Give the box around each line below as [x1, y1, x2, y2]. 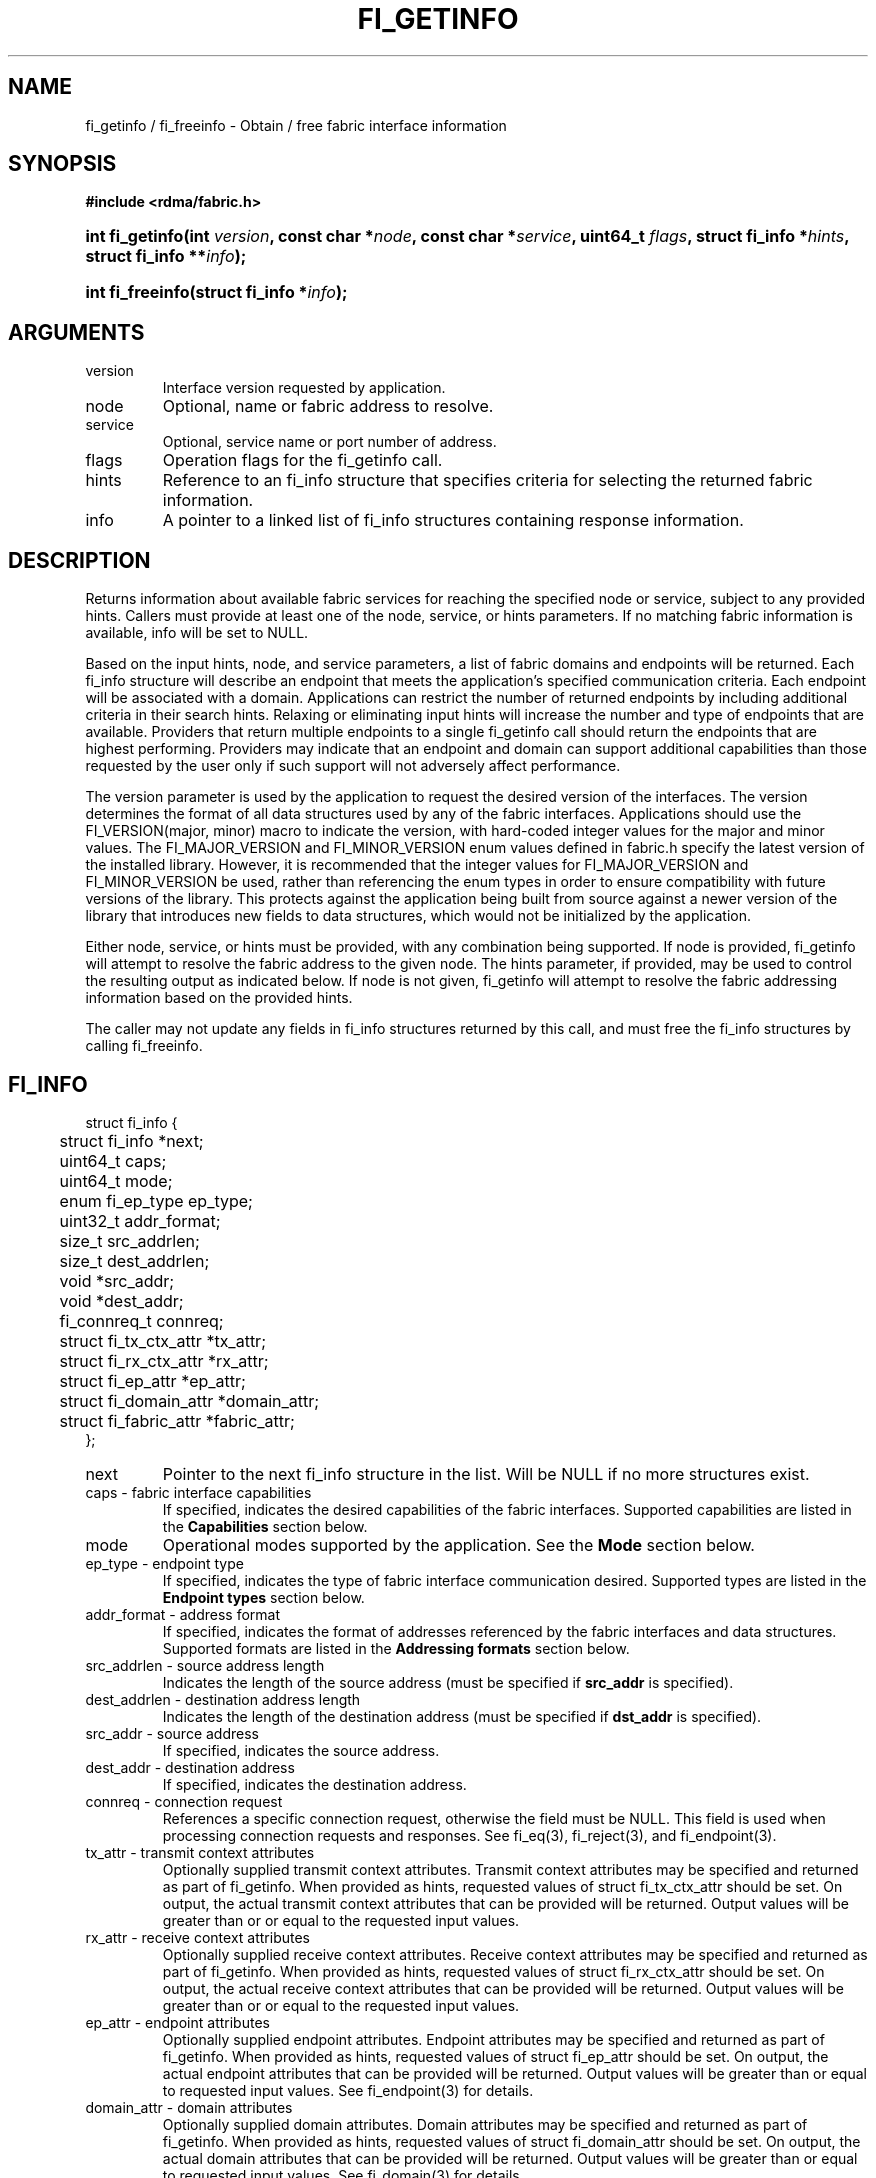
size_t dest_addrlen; [59, 1250, 210, 1271]
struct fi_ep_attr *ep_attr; [59, 1370, 246, 1391]
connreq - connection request [85, 1792, 283, 1810]
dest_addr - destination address [85, 1758, 295, 1776]
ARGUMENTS [8, 319, 145, 345]
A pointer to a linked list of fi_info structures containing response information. [162, 510, 744, 531]
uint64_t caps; [59, 1150, 167, 1171]
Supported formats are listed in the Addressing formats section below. [162, 1639, 630, 1657]
